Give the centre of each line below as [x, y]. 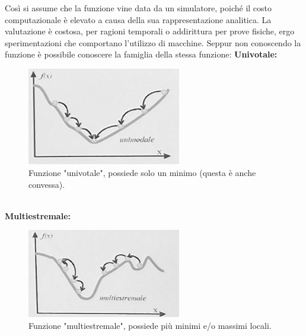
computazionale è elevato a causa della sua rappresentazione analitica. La [138, 19]
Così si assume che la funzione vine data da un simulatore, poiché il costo [138, 8]
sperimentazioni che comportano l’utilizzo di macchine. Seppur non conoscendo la [153, 42]
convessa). [47, 184]
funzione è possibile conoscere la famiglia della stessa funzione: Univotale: [141, 54]
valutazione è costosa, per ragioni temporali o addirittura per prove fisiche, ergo [150, 31]
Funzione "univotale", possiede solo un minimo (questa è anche [142, 173]
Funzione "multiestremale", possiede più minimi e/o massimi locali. [150, 325]
